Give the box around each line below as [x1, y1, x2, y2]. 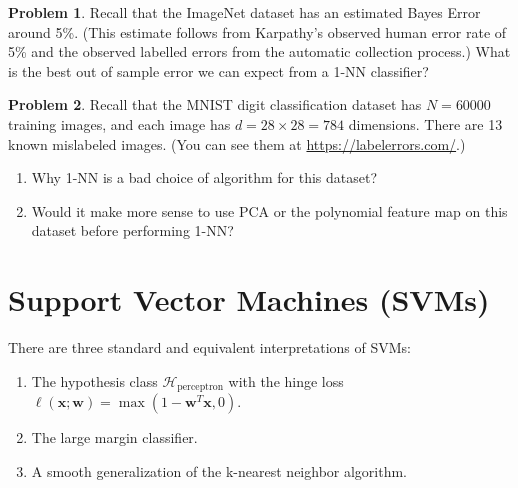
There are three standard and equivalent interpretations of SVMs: [8, 337, 411, 358]
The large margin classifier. [31, 427, 198, 448]
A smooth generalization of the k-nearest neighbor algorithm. [31, 460, 408, 481]
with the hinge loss [228, 370, 344, 391]
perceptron [177, 382, 224, 393]
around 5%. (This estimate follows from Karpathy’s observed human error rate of [8, 21, 507, 42]
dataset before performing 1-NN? [31, 220, 234, 241]
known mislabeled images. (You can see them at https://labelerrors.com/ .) [8, 133, 466, 154]
